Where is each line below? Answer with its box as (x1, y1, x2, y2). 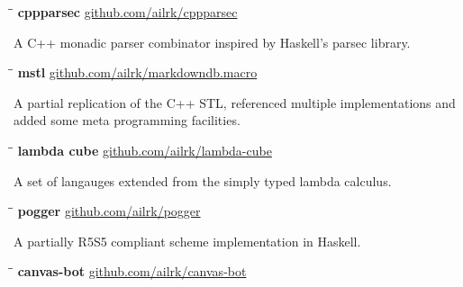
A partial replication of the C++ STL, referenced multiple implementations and (14, 93, 456, 112)
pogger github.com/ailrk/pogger (17, 202, 201, 220)
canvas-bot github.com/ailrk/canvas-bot (17, 262, 247, 281)
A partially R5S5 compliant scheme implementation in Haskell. (14, 231, 361, 250)
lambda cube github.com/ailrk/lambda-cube (17, 140, 272, 159)
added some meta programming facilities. (14, 111, 241, 130)
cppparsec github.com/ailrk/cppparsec (17, 3, 238, 21)
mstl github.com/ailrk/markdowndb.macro (17, 63, 258, 82)
